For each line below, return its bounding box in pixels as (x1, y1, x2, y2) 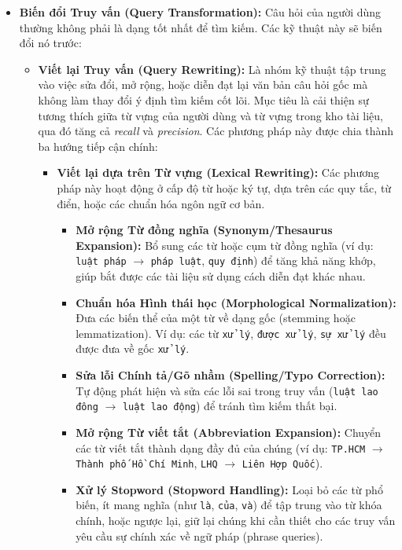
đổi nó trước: (19, 35, 82, 51)
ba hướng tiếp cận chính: (38, 137, 158, 154)
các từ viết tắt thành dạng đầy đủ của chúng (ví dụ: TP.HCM (76, 439, 366, 456)
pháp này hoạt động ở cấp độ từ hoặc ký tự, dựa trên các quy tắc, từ (57, 179, 392, 196)
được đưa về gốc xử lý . (76, 340, 190, 357)
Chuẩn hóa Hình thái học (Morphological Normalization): (76, 294, 396, 310)
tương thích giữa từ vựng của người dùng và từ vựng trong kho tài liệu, (38, 107, 383, 123)
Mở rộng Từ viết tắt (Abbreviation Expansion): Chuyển (76, 423, 382, 440)
